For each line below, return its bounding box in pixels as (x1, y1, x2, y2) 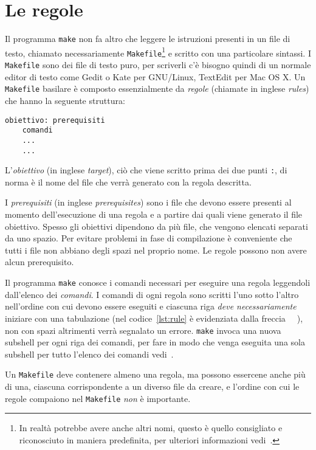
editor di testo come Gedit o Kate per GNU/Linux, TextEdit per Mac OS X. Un (5, 70, 306, 83)
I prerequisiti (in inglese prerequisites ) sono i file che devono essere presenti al (5, 196, 292, 209)
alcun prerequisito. (5, 255, 74, 268)
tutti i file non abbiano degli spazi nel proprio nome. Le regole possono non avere (5, 243, 307, 256)
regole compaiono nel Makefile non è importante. (5, 392, 191, 404)
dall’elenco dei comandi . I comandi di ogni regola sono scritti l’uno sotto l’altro (5, 288, 299, 300)
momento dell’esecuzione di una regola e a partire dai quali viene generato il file (5, 208, 303, 221)
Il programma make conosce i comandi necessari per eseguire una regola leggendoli (5, 276, 311, 289)
